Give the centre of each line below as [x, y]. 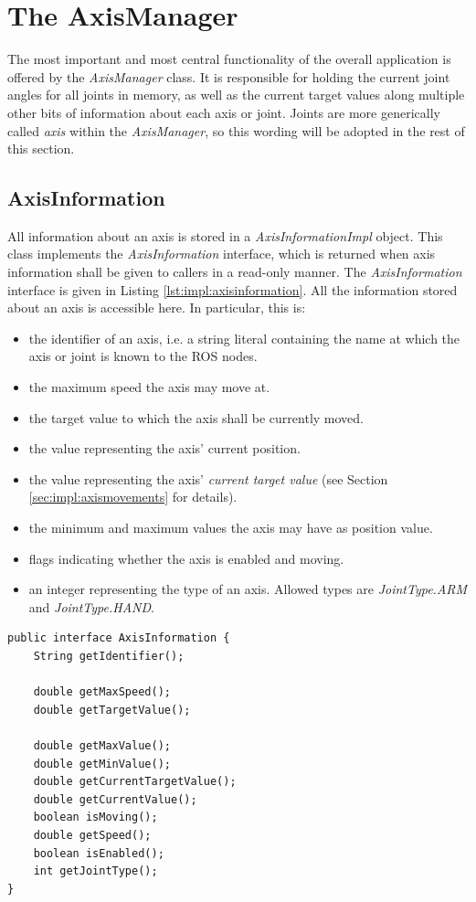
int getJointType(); [95, 871]
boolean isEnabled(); [99, 853]
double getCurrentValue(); [115, 799]
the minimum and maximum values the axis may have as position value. [231, 528]
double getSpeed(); [92, 835]
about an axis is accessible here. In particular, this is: [157, 308]
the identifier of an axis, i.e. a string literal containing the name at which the [244, 338]
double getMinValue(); [102, 764]
